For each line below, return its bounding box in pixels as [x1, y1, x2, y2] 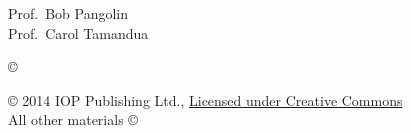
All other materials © [8, 109, 138, 130]
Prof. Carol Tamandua [8, 22, 149, 43]
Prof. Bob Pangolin [8, 3, 129, 23]
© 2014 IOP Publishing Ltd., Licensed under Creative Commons [8, 89, 403, 110]
